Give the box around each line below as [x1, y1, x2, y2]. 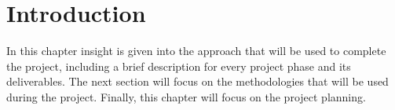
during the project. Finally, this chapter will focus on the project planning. [6, 88, 366, 104]
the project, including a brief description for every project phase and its [6, 57, 351, 74]
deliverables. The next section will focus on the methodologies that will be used [6, 73, 389, 90]
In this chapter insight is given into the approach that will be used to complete [6, 42, 386, 59]
